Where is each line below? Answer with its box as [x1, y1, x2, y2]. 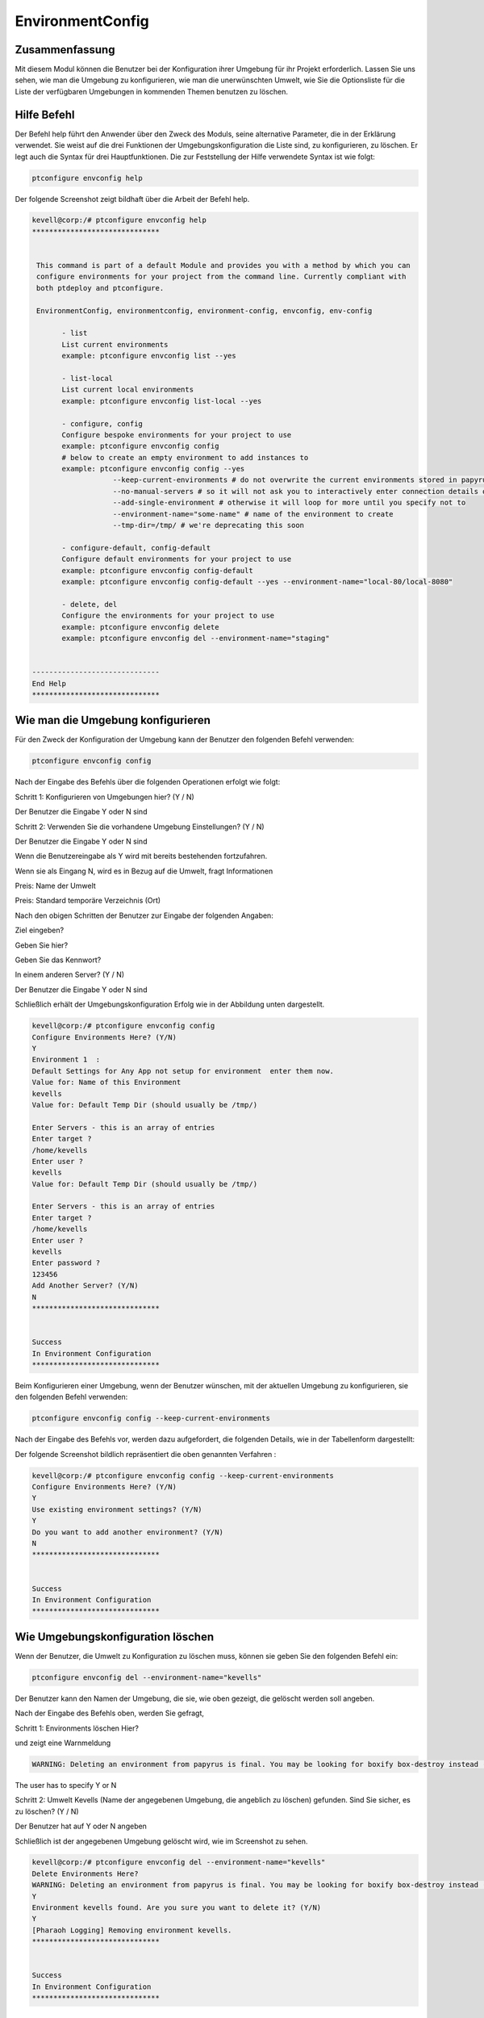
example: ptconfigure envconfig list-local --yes [61, 396, 262, 405]
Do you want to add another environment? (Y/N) [31, 1527, 223, 1537]
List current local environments [61, 385, 194, 395]
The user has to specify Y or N [15, 1780, 117, 1790]
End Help [31, 679, 67, 688]
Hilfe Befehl [15, 107, 76, 121]
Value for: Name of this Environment [31, 1078, 181, 1087]
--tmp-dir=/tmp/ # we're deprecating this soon [112, 521, 305, 530]
